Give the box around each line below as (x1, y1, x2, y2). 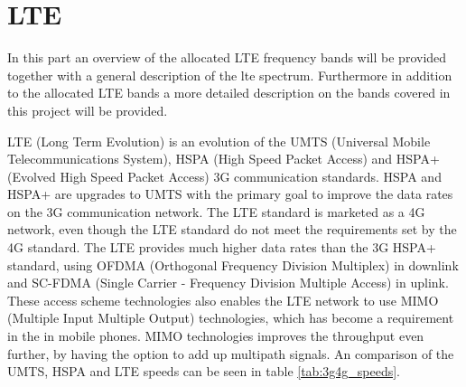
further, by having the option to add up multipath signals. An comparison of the (7, 344, 454, 363)
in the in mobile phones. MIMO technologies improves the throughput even (7, 326, 424, 345)
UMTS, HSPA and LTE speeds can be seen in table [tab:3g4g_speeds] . (7, 362, 401, 381)
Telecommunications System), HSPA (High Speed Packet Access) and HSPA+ (7, 149, 440, 168)
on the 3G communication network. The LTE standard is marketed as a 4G (7, 202, 425, 221)
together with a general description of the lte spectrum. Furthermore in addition (7, 65, 452, 84)
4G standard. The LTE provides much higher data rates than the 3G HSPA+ (7, 238, 436, 257)
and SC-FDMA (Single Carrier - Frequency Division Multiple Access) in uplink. (7, 273, 449, 292)
